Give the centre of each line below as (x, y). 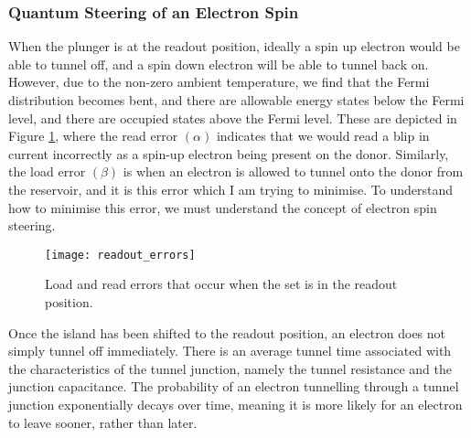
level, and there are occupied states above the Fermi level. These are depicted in (233, 118)
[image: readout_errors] (120, 255)
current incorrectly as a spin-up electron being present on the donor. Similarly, (229, 153)
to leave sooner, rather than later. (103, 422)
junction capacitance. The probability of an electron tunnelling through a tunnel (234, 386)
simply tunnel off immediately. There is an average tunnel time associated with (230, 351)
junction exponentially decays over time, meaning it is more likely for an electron (235, 404)
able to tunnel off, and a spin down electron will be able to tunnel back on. (219, 64)
